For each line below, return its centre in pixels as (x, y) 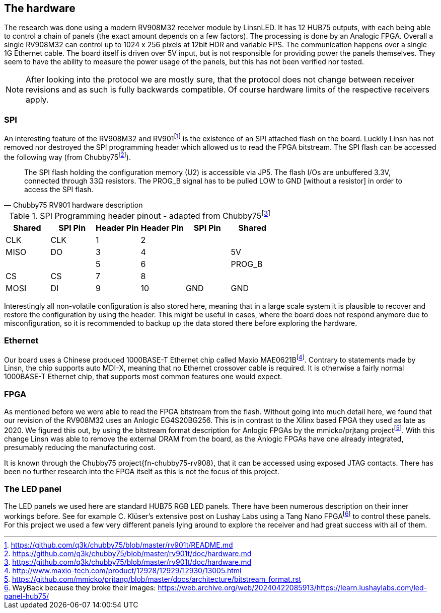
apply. (37, 100)
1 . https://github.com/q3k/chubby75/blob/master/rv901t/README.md (119, 545)
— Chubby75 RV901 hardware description (73, 205)
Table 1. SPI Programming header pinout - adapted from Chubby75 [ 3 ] (140, 215)
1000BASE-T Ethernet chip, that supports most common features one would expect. (143, 377)
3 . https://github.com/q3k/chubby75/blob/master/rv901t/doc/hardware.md (128, 562)
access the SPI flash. (59, 190)
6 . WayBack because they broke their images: (80, 588)
